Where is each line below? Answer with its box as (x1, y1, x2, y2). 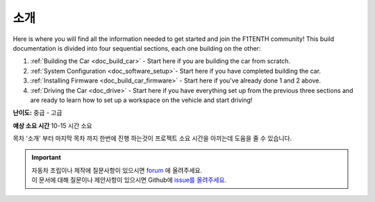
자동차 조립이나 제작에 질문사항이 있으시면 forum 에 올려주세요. (31, 166, 203, 174)
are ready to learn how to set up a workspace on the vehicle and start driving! (30, 96, 253, 104)
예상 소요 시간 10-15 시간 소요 (12, 121, 93, 130)
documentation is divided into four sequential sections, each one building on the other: (12, 44, 261, 52)
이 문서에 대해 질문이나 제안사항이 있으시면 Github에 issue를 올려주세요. (31, 176, 227, 184)
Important (31, 153, 62, 162)
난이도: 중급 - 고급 (12, 108, 62, 117)
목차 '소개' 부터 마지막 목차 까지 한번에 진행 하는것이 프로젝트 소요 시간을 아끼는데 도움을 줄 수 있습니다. (12, 134, 292, 142)
